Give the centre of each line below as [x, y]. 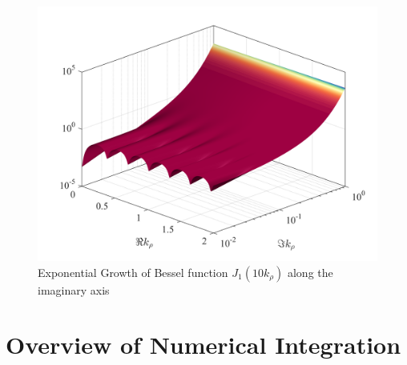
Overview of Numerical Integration [203, 345]
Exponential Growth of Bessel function [133, 272]
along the [310, 272]
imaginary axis [74, 289]
